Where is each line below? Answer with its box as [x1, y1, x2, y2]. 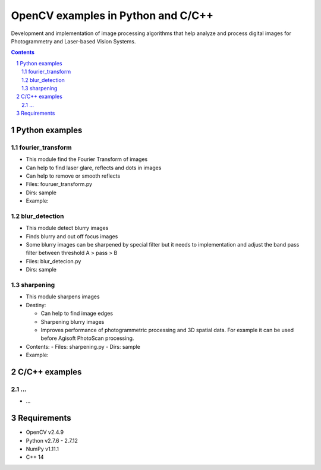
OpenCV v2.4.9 [26, 428, 64, 436]
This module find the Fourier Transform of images [26, 156, 148, 163]
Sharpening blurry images [40, 318, 105, 325]
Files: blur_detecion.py [26, 257, 81, 264]
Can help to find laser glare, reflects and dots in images [26, 164, 162, 171]
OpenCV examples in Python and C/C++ [11, 9, 214, 22]
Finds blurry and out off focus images [26, 232, 118, 240]
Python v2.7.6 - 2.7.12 [26, 437, 78, 444]
